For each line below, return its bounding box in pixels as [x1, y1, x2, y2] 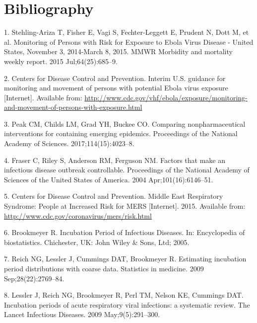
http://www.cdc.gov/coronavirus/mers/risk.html [4, 210, 152, 221]
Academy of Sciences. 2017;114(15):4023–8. [4, 138, 134, 149]
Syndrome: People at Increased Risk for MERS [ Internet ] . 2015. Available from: [4, 201, 246, 211]
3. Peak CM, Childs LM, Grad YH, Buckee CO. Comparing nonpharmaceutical [4, 118, 246, 129]
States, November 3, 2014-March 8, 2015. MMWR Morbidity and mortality [4, 46, 233, 57]
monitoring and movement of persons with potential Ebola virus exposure [4, 82, 228, 93]
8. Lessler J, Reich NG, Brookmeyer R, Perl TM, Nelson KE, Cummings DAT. [4, 290, 244, 300]
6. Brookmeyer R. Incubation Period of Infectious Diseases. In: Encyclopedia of [4, 227, 245, 238]
